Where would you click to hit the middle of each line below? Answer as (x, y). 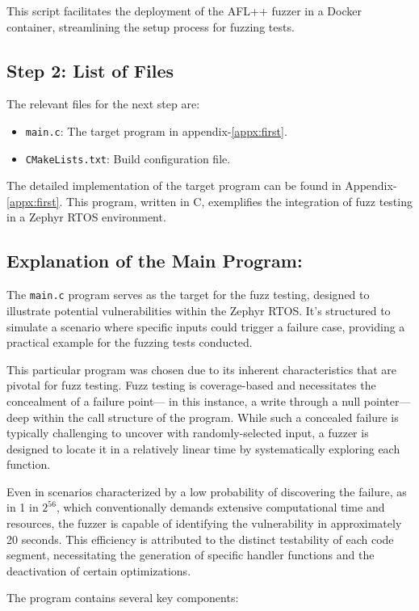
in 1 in (23, 507)
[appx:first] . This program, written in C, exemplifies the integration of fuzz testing (209, 201)
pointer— (387, 400)
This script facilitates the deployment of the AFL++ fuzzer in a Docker (184, 11)
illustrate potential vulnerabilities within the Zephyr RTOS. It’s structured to (199, 310)
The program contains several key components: (123, 598)
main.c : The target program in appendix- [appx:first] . (156, 131)
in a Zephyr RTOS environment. (86, 217)
